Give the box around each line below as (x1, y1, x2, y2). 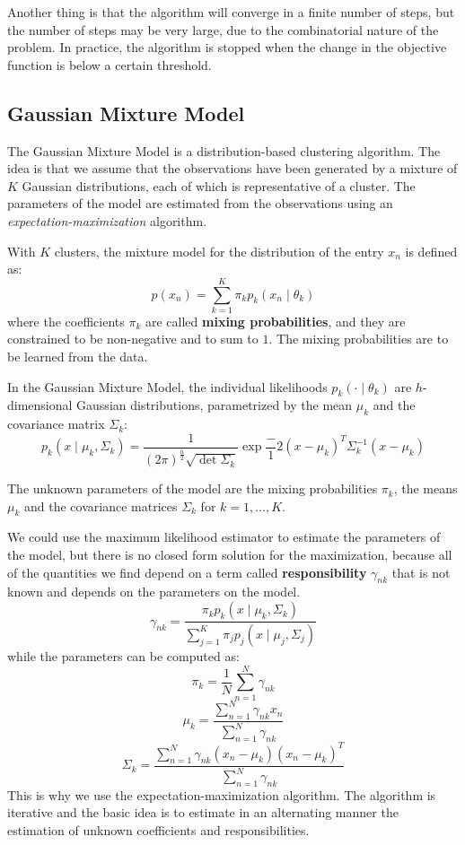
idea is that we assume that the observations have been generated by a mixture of (7, 159, 458, 178)
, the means (393, 479, 458, 498)
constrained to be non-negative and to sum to (7, 329, 259, 348)
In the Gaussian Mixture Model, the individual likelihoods (7, 377, 328, 396)
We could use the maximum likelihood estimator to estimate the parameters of (7, 527, 441, 546)
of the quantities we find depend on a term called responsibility (7, 562, 367, 581)
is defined (405, 241, 458, 260)
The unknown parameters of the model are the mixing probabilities (7, 479, 378, 498)
